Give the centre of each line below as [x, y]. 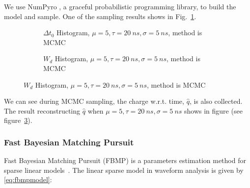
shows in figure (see [213, 110]
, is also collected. [216, 101]
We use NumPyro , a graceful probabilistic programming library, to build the [120, 6]
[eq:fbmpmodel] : [28, 179]
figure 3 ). [18, 120]
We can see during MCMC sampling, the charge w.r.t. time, [94, 101]
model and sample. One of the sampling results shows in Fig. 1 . [100, 16]
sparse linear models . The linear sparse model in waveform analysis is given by [124, 170]
